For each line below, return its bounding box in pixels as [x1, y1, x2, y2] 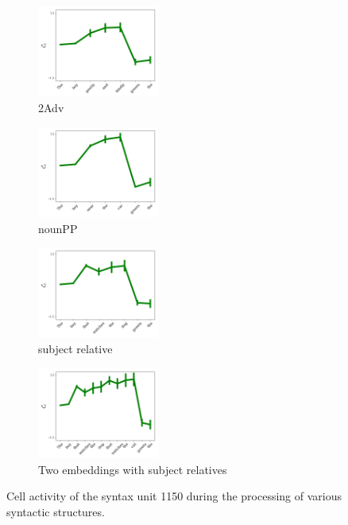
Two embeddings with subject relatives [38, 461, 227, 477]
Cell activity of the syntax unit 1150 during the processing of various [6, 488, 342, 504]
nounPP [38, 220, 78, 236]
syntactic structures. [6, 503, 105, 519]
